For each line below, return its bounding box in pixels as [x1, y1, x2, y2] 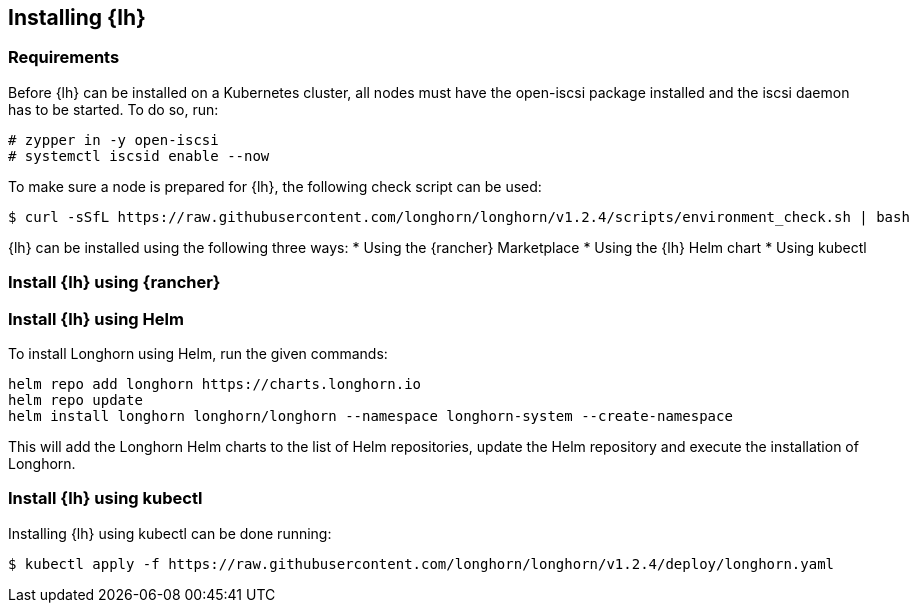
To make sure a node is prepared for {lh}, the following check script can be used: [8, 177, 542, 195]
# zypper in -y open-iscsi [8, 131, 219, 148]
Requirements [8, 47, 120, 68]
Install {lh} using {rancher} [8, 272, 221, 293]
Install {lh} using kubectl [8, 488, 203, 509]
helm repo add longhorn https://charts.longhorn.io [8, 375, 422, 392]
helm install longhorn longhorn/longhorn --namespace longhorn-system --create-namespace [8, 407, 733, 424]
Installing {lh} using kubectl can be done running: [8, 524, 332, 542]
